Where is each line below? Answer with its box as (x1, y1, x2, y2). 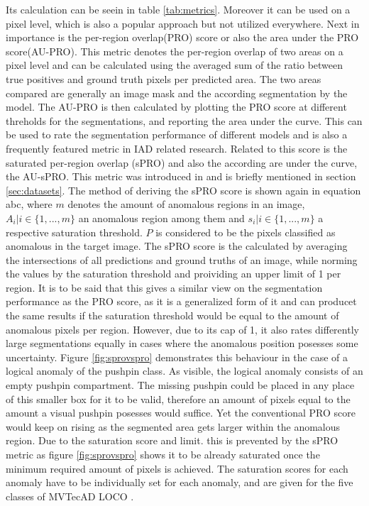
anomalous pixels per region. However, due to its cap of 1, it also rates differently (6, 321, 359, 336)
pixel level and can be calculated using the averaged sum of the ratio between (6, 57, 343, 72)
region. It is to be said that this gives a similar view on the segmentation (6, 280, 323, 295)
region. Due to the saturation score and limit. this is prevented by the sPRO (6, 433, 338, 448)
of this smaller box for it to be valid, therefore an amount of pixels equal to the (6, 391, 351, 406)
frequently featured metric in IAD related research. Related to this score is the (6, 141, 348, 155)
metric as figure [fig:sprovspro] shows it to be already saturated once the (6, 447, 320, 461)
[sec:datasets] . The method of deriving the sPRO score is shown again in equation (6, 182, 361, 197)
